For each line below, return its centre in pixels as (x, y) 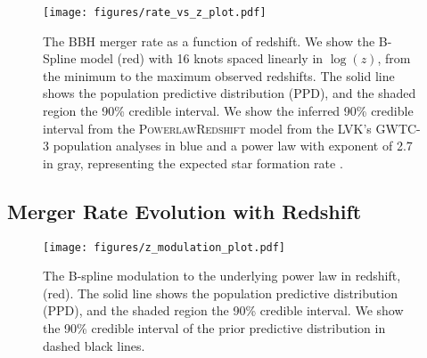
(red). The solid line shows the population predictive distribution (220, 293)
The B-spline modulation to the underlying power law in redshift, (222, 276)
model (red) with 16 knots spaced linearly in (202, 58)
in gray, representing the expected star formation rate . (193, 163)
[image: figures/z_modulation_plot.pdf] (164, 247)
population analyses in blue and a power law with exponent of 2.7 (233, 146)
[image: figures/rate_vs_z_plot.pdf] (155, 12)
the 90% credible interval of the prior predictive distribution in (214, 328)
